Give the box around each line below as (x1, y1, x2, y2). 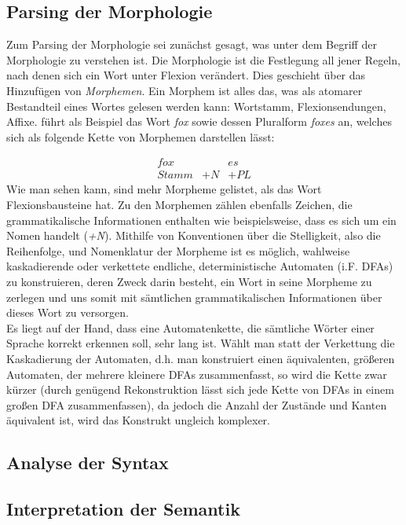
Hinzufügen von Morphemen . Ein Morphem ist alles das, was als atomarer (6, 82, 363, 98)
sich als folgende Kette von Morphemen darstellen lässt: (6, 128, 275, 145)
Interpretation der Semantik (6, 497, 240, 521)
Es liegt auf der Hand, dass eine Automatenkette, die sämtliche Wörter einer (6, 319, 375, 336)
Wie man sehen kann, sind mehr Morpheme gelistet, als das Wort (6, 181, 322, 197)
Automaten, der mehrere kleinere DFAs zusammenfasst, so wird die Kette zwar (6, 365, 387, 382)
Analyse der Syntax (6, 450, 169, 475)
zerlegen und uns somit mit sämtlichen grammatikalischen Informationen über (6, 288, 382, 305)
